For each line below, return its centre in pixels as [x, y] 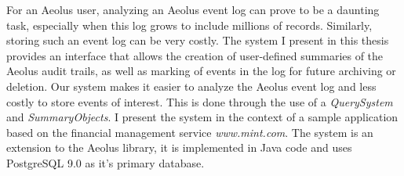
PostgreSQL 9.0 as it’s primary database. [106, 162]
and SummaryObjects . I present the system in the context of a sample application [202, 117]
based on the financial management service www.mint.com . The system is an [190, 132]
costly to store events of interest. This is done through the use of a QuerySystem [200, 101]
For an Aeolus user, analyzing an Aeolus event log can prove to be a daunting [193, 9]
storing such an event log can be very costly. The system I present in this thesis [198, 40]
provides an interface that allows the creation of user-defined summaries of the [195, 55]
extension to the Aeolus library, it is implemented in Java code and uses [179, 147]
